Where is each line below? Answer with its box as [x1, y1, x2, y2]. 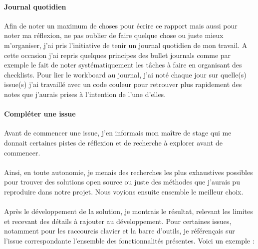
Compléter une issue [4, 108, 76, 119]
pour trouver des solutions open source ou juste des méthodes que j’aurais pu [4, 176, 240, 187]
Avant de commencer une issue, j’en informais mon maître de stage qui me [4, 127, 232, 138]
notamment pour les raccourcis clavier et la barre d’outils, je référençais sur [4, 225, 235, 236]
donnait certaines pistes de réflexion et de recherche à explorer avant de [4, 137, 223, 147]
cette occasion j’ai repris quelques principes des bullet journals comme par [4, 49, 231, 60]
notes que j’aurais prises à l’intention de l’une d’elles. [4, 88, 166, 99]
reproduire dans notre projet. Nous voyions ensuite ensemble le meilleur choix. [4, 186, 244, 196]
